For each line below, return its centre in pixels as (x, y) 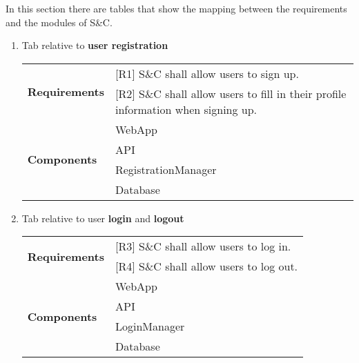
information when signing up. (186, 109)
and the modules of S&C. (59, 22)
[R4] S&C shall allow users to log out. (206, 266)
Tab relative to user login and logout (103, 218)
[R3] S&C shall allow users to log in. (203, 246)
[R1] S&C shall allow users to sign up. (207, 73)
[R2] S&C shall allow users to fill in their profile (231, 93)
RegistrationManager (166, 169)
